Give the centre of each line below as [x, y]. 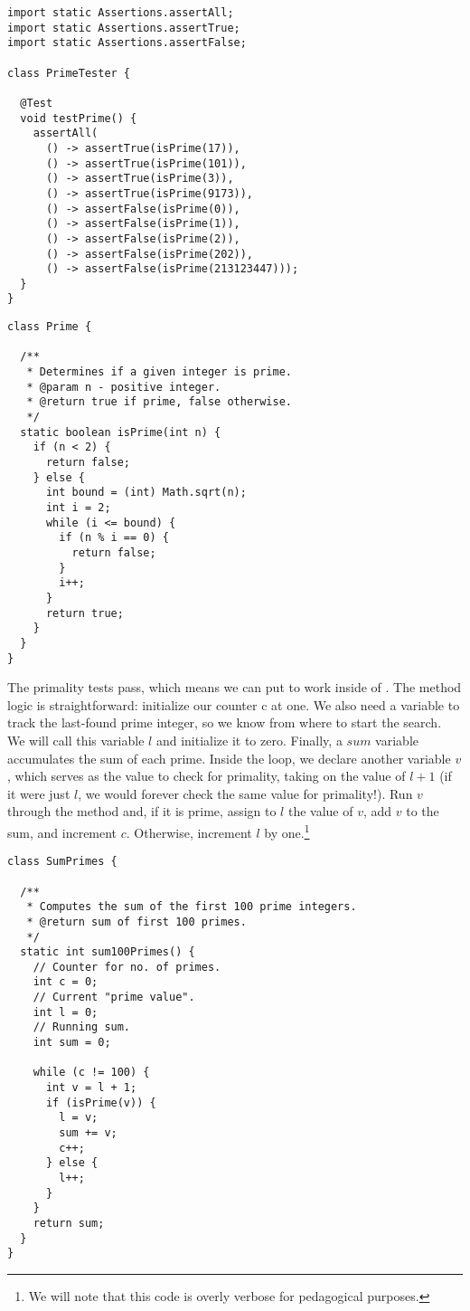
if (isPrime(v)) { [101, 1102]
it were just [39, 793]
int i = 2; [78, 508]
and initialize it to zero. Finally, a [249, 740]
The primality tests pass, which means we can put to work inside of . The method [235, 687]
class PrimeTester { [69, 73]
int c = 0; [66, 982]
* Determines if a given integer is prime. [159, 372]
